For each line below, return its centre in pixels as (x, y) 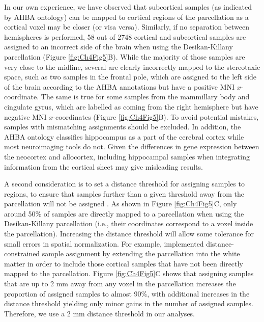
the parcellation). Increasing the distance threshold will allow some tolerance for (129, 234)
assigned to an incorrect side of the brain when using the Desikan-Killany (119, 47)
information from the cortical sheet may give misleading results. (104, 166)
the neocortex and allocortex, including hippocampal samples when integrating (127, 156)
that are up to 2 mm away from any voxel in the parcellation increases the (120, 284)
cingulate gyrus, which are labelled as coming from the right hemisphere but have (131, 106)
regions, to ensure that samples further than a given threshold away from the (124, 193)
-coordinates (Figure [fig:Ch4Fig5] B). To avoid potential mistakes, (156, 116)
